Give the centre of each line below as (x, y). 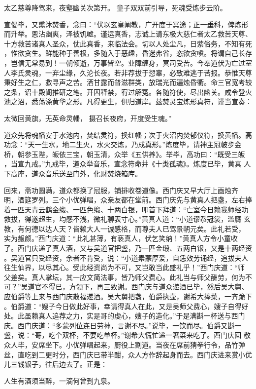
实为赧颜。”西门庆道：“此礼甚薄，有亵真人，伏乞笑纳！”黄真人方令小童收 (121, 238)
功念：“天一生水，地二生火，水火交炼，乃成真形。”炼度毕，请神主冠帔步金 (123, 144)
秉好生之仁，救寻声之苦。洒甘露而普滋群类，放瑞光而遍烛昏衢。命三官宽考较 (128, 82)
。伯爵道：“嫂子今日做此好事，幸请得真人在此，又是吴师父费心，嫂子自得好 (126, 306)
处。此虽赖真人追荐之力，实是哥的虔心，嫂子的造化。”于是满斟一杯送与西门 (125, 316)
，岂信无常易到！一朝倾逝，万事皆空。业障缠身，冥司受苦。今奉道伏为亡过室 (128, 62)
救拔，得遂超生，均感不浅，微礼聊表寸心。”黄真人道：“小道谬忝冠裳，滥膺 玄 (127, 219)
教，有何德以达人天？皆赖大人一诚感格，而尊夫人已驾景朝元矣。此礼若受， (125, 228)
